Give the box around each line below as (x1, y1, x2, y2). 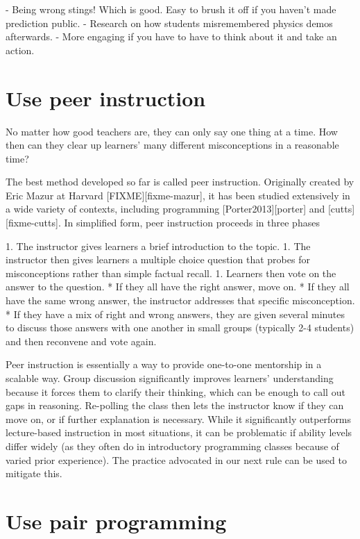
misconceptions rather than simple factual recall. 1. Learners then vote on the (6, 265, 336, 280)
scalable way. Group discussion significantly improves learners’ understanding (6, 371, 334, 385)
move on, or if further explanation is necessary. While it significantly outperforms (6, 411, 352, 426)
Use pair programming (6, 506, 227, 535)
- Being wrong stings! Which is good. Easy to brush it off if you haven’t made (6, 2, 336, 16)
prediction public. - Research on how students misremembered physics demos (6, 15, 333, 30)
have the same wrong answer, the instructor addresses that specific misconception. (6, 293, 355, 308)
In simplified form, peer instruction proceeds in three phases (64, 215, 320, 230)
